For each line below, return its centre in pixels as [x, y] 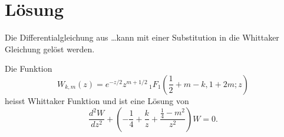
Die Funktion [29, 68]
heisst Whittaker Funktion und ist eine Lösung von [97, 100]
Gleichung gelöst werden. [50, 49]
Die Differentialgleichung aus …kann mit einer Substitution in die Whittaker [142, 37]
